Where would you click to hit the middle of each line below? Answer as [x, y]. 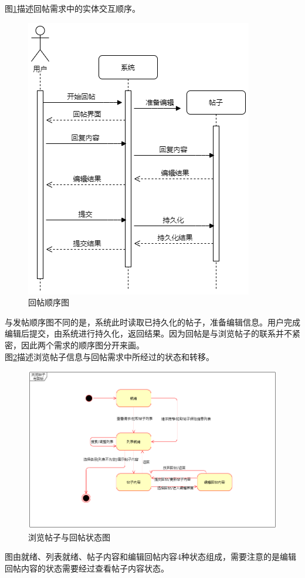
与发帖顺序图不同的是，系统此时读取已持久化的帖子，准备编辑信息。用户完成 [152, 322]
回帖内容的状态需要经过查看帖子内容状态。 [87, 568]
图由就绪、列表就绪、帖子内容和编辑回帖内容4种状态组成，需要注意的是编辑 [150, 557]
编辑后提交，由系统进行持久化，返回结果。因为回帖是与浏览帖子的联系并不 [148, 333]
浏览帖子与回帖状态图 [69, 537]
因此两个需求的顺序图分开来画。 [82, 345]
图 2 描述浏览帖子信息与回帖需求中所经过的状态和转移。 [109, 356]
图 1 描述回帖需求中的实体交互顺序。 [72, 8]
